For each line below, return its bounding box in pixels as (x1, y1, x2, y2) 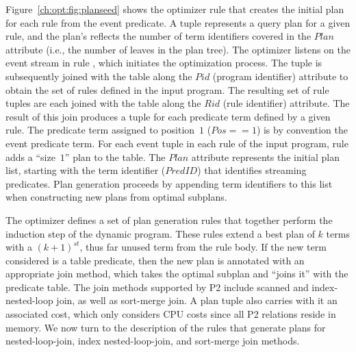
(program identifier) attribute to (212, 68, 348, 83)
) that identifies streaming (197, 163, 307, 177)
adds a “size (5, 149, 55, 164)
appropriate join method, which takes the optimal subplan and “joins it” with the (5, 266, 348, 281)
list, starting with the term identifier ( (5, 163, 166, 177)
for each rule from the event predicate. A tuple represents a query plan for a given (5, 15, 351, 29)
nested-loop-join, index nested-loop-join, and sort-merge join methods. (5, 334, 300, 348)
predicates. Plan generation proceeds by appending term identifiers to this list (5, 176, 333, 190)
